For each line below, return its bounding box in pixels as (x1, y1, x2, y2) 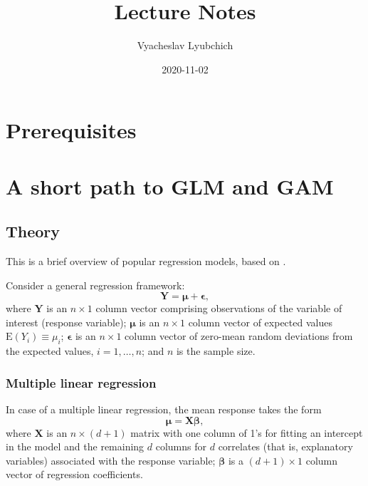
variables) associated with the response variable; (6, 453, 216, 467)
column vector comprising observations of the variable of (95, 301, 342, 316)
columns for (155, 439, 207, 454)
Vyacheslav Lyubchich (137, 38, 233, 53)
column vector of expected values (188, 314, 332, 329)
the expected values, (6, 343, 94, 358)
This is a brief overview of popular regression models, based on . (6, 254, 286, 269)
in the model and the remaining (6, 439, 144, 454)
